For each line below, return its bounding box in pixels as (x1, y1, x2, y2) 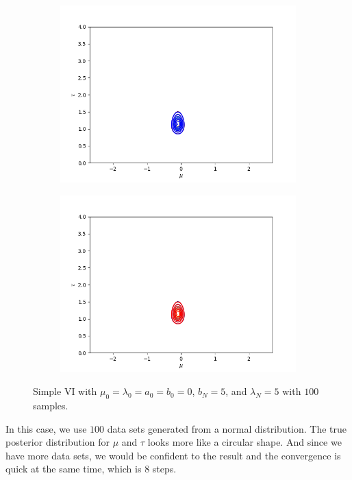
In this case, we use (5, 421, 87, 435)
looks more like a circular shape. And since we (147, 435, 342, 449)
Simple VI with (33, 384, 97, 398)
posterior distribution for (5, 435, 110, 449)
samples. (33, 398, 68, 412)
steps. (152, 461, 177, 476)
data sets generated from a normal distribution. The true (107, 421, 347, 435)
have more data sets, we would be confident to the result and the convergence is (5, 448, 341, 462)
